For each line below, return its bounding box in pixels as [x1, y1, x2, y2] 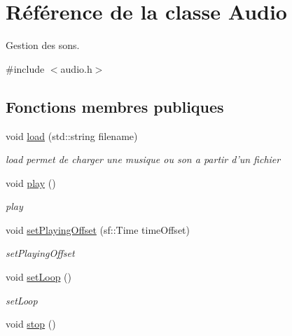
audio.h [60, 61, 92, 76]
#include [6, 61, 45, 76]
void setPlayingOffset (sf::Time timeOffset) [6, 222, 190, 237]
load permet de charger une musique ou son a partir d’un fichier [6, 152, 281, 167]
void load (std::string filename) [6, 128, 138, 143]
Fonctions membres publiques [6, 95, 224, 117]
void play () [6, 175, 56, 190]
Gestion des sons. [6, 38, 80, 52]
